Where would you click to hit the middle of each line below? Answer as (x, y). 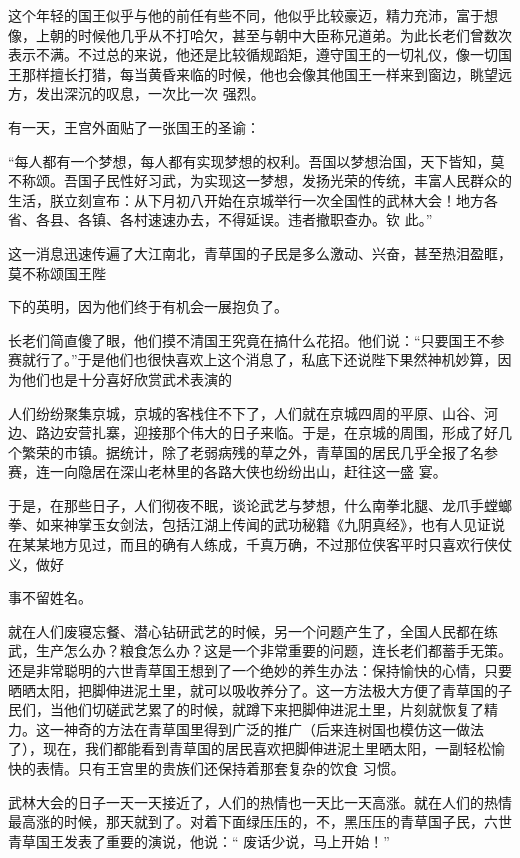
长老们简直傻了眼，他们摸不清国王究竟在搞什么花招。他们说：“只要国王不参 (256, 339)
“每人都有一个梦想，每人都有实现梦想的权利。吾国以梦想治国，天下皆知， (249, 160)
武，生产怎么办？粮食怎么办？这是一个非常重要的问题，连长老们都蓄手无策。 (260, 650)
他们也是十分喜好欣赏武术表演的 (126, 378)
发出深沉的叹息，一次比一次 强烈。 (150, 93)
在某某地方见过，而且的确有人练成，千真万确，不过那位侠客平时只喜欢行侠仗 (260, 544)
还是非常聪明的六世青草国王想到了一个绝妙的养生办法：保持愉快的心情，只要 (260, 670)
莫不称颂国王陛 (57, 272)
